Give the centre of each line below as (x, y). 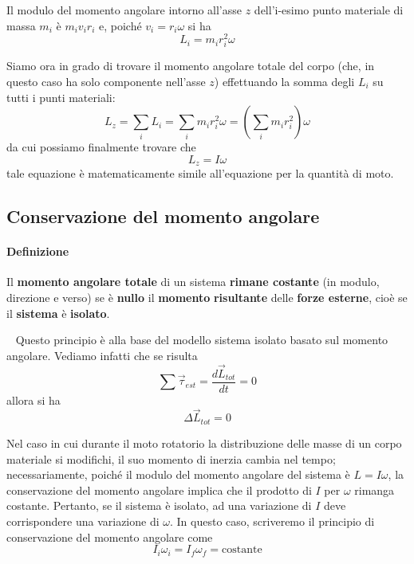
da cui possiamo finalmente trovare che (101, 147)
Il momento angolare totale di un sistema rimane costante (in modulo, (193, 282)
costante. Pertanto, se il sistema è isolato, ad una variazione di (159, 505)
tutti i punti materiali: (61, 97)
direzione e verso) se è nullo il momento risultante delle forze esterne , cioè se (207, 298)
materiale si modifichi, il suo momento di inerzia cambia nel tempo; (171, 458)
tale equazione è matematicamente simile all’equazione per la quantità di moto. (200, 173)
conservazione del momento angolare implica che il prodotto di (159, 490)
